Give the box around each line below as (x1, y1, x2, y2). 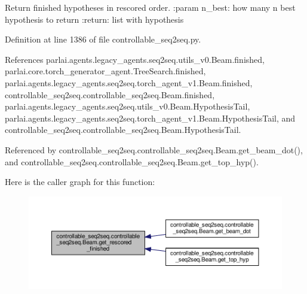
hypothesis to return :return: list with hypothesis (5, 13, 184, 25)
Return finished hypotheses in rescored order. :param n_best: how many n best (5, 1, 296, 13)
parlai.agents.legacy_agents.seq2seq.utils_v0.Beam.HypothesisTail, (5, 100, 250, 113)
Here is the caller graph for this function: (5, 175, 155, 188)
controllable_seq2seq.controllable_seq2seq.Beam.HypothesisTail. (5, 123, 241, 136)
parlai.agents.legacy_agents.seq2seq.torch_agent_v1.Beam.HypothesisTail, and (5, 111, 296, 124)
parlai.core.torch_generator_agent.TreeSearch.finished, (5, 65, 206, 77)
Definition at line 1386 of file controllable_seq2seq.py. (5, 33, 201, 46)
